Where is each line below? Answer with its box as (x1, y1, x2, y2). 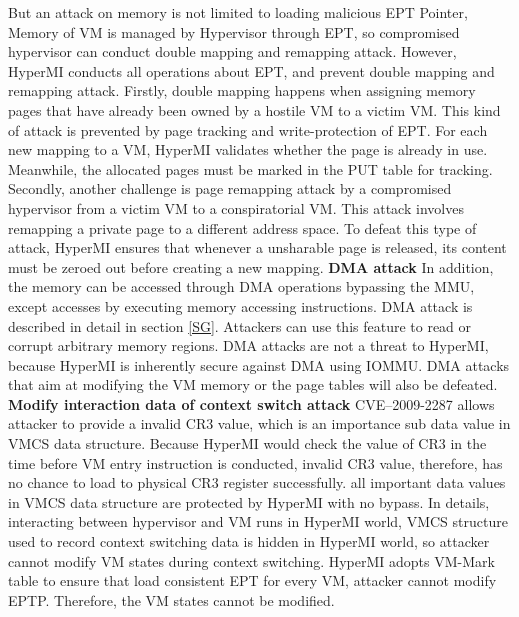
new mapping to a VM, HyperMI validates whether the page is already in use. (8, 139, 488, 160)
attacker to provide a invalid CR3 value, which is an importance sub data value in (8, 413, 511, 434)
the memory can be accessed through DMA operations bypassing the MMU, (8, 276, 475, 297)
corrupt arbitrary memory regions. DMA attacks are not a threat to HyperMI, (8, 335, 489, 356)
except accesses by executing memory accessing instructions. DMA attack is (8, 295, 473, 316)
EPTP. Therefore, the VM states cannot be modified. (8, 589, 335, 610)
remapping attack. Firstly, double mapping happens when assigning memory (8, 80, 476, 101)
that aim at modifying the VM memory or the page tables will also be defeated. (8, 374, 498, 395)
